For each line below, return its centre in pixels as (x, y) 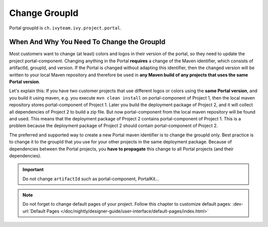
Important (33, 170)
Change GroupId (44, 13)
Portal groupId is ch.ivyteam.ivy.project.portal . (65, 28)
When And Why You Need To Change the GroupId (87, 42)
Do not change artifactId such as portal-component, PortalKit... (91, 179)
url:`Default (34, 211)
